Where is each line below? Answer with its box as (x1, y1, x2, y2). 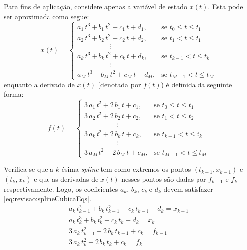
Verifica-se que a (4, 164, 54, 174)
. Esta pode (208, 1, 243, 11)
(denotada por (98, 79, 141, 89)
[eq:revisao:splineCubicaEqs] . (4, 193, 91, 204)
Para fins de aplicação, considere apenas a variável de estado (4, 1, 188, 11)
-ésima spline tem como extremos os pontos (59, 164, 191, 174)
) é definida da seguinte (161, 79, 232, 89)
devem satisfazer (163, 183, 213, 194)
